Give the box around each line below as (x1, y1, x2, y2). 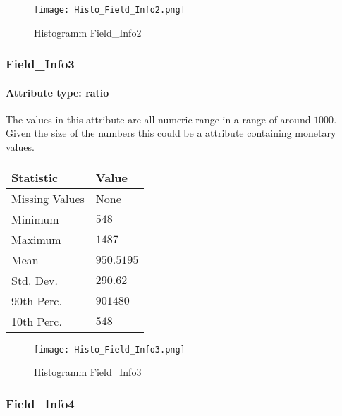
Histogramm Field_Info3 (34, 365, 142, 379)
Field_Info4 (6, 394, 75, 412)
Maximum (11, 231, 61, 247)
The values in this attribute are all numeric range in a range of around (6, 111, 311, 126)
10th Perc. (11, 312, 62, 329)
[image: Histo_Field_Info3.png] (34, 344, 185, 355)
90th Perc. (11, 292, 62, 309)
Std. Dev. (11, 271, 59, 288)
